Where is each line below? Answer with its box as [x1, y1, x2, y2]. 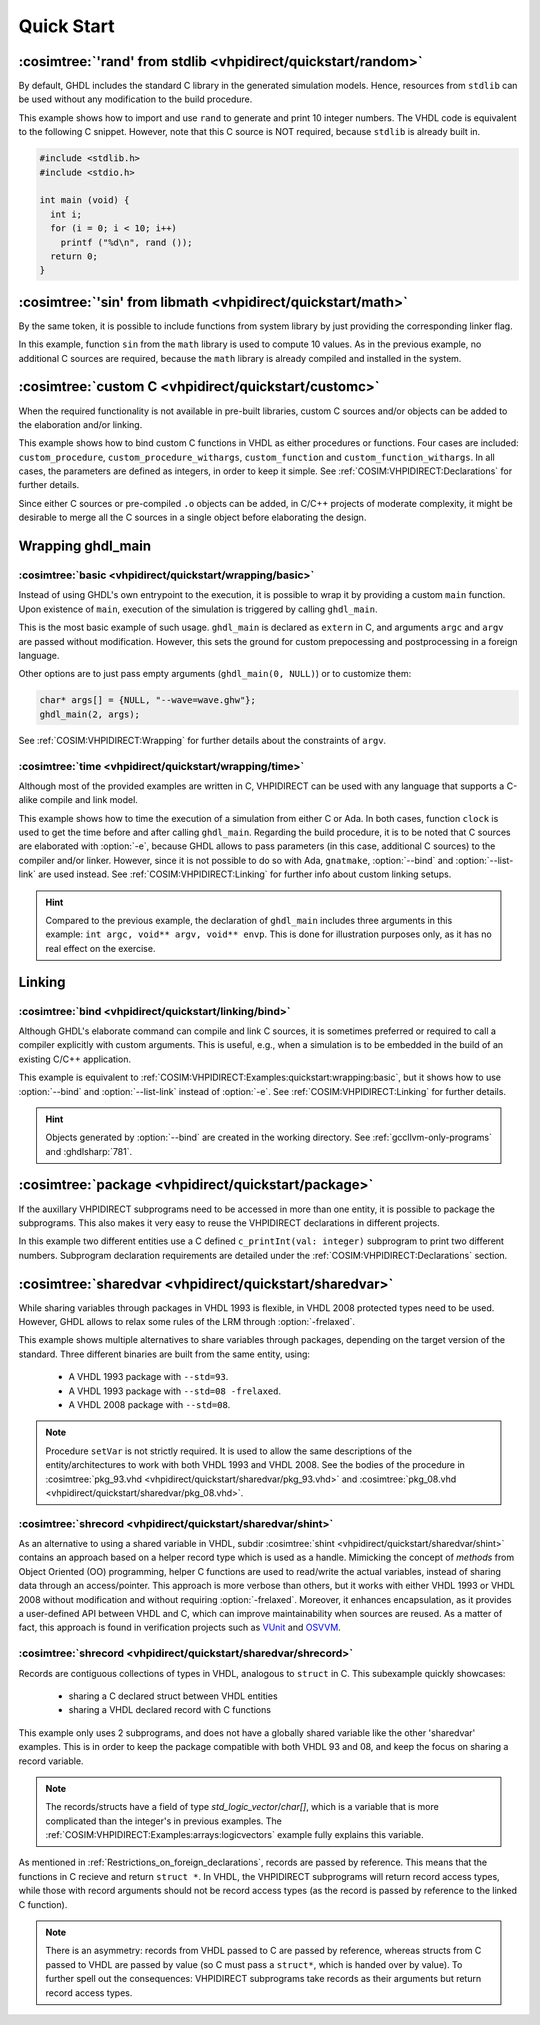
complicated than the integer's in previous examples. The [45, 1815, 282, 1827]
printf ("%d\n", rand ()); [60, 236, 194, 248]
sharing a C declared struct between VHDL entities [68, 1690, 279, 1702]
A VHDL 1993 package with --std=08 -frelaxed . [68, 1385, 282, 1397]
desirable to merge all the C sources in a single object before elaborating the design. [18, 511, 367, 524]
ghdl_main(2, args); [39, 708, 140, 720]
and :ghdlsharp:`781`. [45, 1145, 133, 1157]
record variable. [18, 1755, 84, 1767]
